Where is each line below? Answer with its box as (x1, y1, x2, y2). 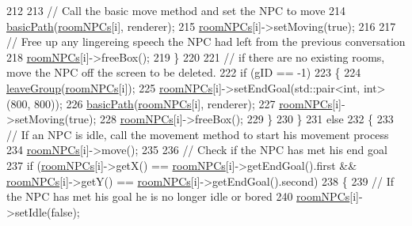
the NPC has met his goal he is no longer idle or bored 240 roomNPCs (6, 188, 350, 205)
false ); (51, 203, 80, 220)
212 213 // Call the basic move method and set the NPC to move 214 (6, 2, 346, 18)
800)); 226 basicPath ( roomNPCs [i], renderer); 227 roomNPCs (33, 95, 333, 111)
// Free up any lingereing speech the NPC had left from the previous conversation (6, 33, 406, 50)
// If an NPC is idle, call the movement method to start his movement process (6, 126, 389, 142)
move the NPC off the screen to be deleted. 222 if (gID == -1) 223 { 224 (6, 64, 361, 81)
